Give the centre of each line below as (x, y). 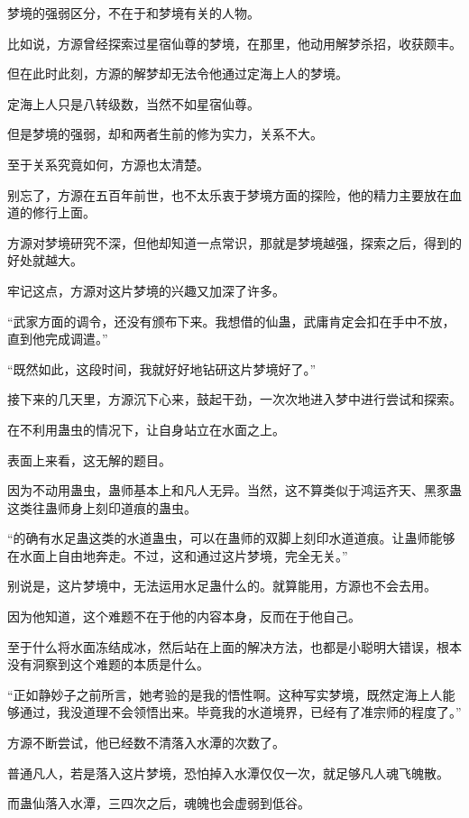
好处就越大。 (45, 260)
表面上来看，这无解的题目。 (89, 460)
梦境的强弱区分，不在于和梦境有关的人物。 (133, 13)
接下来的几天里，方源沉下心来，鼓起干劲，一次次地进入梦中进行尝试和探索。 (234, 399)
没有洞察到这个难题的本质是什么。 (108, 664)
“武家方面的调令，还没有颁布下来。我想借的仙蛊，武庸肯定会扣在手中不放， (231, 321)
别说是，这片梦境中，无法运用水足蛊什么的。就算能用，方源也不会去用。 (222, 586)
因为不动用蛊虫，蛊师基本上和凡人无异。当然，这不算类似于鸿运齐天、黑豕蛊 (234, 490)
